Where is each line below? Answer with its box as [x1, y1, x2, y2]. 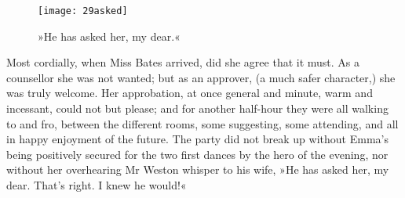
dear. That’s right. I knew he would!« [6, 177, 187, 193]
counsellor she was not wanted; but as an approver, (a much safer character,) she [6, 69, 396, 85]
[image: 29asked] [38, 5, 128, 16]
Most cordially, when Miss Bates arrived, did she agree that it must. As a [6, 54, 360, 70]
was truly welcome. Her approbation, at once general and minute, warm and [6, 85, 373, 101]
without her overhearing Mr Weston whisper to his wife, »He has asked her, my [6, 161, 389, 178]
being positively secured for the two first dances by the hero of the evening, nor [6, 146, 389, 162]
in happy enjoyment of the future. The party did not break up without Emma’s [6, 131, 389, 147]
